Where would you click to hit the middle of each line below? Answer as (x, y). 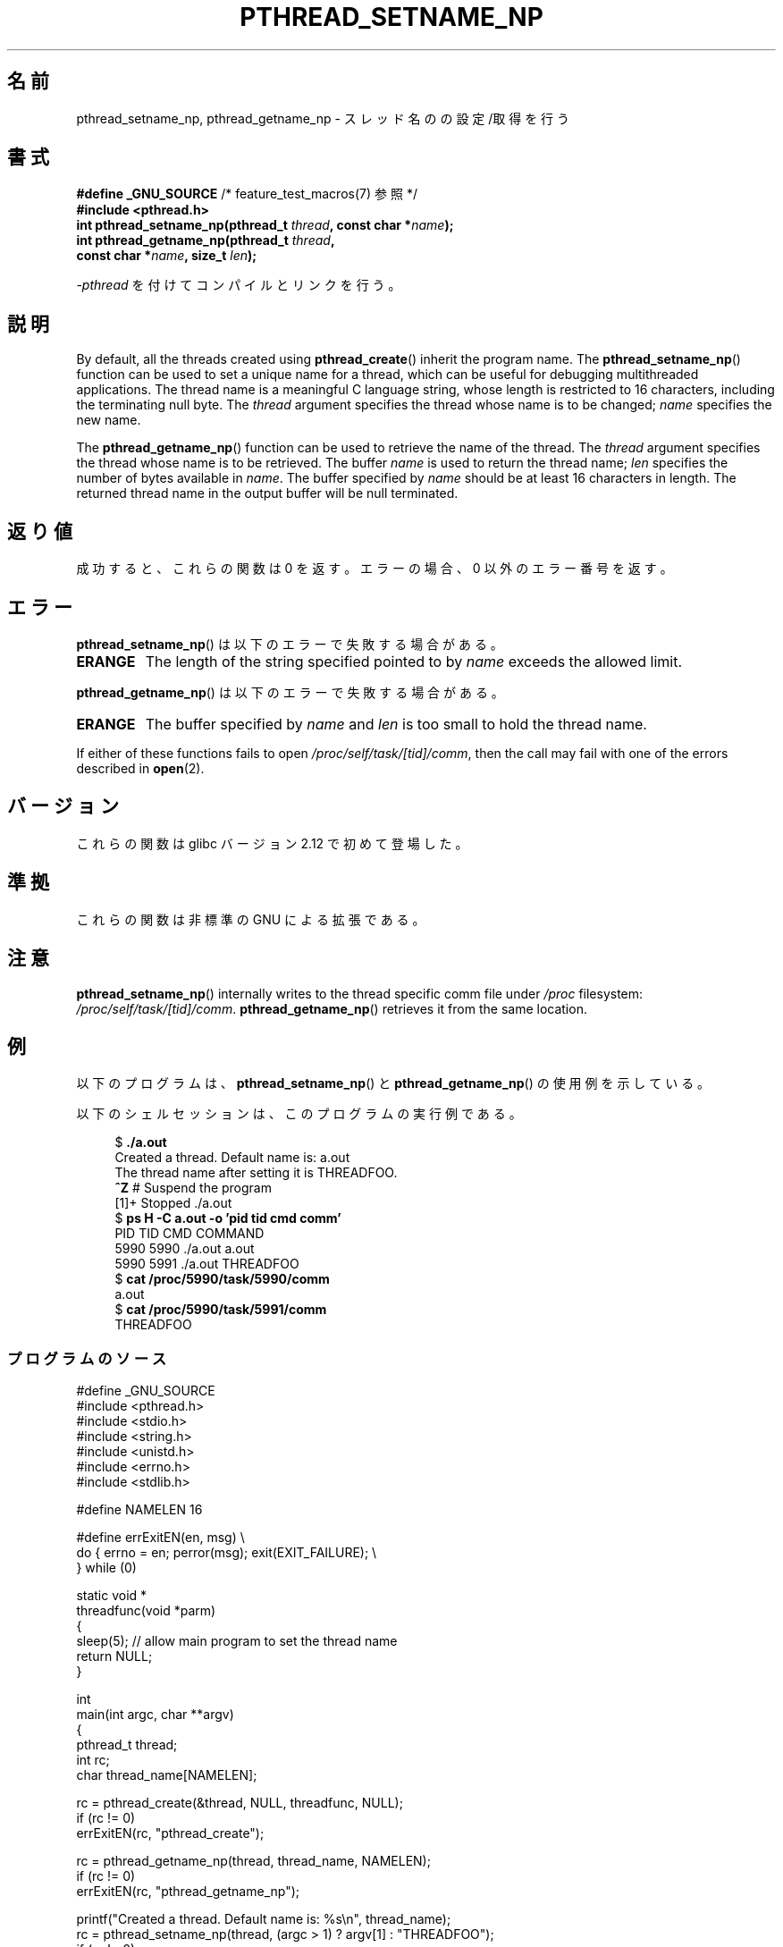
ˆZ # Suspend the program (193, 1188)
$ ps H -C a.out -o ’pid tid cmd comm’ (228, 1218)
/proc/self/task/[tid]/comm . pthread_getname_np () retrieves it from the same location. (332, 1008)
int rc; (93, 1760)
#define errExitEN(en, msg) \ (160, 1538)
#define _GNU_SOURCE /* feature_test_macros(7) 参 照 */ (247, 194)
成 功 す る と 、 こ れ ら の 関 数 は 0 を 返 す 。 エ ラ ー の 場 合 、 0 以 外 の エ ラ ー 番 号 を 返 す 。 (375, 569)
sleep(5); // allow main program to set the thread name (237, 1641)
